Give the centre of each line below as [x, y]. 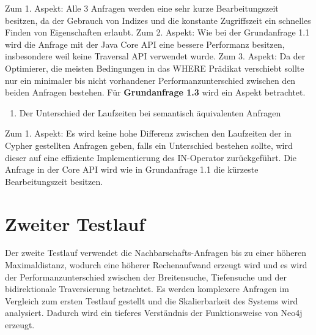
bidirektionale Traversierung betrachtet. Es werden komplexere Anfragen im [147, 289]
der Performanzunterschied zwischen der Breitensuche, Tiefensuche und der [146, 277]
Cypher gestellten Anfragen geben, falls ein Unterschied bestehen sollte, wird [149, 145]
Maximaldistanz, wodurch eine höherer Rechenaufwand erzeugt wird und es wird [156, 265]
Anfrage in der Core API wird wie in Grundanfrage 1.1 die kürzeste [132, 169]
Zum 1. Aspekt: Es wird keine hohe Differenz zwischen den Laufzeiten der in [148, 133]
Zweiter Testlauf [75, 223]
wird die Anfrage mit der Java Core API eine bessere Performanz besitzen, [145, 44]
